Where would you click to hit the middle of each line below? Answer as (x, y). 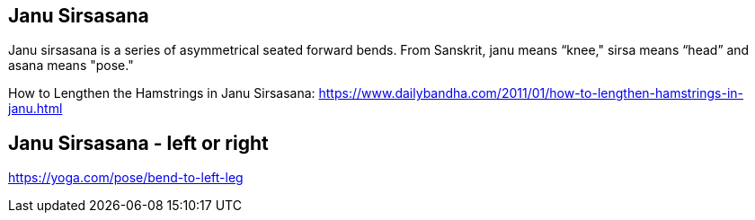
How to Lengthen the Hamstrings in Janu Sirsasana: (162, 93)
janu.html (36, 109)
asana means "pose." (71, 66)
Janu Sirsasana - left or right (138, 143)
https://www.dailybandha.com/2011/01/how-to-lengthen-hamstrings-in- (531, 93)
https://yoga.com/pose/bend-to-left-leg (126, 178)
